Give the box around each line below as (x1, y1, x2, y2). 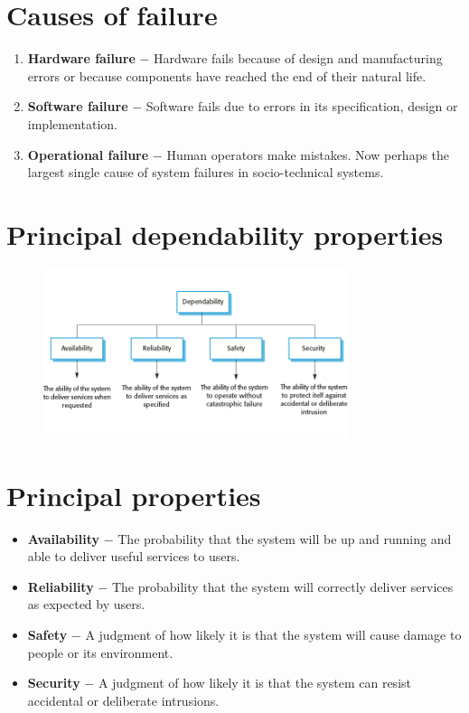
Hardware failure (27, 49, 136, 68)
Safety (27, 625, 68, 643)
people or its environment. (27, 643, 174, 661)
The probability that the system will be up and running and (117, 529, 452, 548)
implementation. (27, 114, 117, 133)
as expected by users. (27, 595, 145, 614)
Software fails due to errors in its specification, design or (145, 97, 458, 116)
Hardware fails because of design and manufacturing (154, 49, 443, 68)
